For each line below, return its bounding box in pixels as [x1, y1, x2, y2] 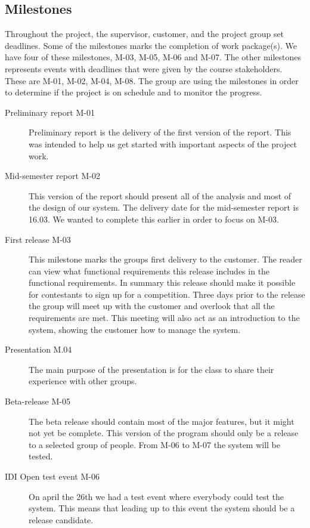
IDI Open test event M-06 [5, 470, 100, 483]
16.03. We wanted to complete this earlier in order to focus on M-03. [29, 212, 279, 225]
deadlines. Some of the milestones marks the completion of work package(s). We [5, 39, 297, 51]
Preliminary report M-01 [5, 106, 95, 118]
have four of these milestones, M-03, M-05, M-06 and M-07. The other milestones [5, 51, 302, 63]
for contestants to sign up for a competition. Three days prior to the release [29, 288, 305, 300]
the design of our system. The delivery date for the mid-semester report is [29, 201, 299, 214]
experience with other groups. [29, 375, 137, 387]
